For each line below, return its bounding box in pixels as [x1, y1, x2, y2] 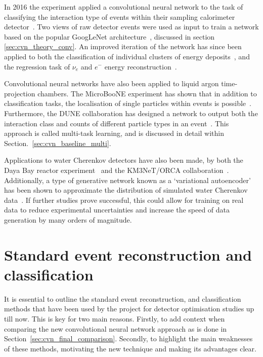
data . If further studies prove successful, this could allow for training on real [4, 194, 244, 205]
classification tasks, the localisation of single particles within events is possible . [4, 98, 251, 109]
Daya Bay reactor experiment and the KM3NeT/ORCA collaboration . [4, 164, 229, 175]
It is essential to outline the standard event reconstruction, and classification [4, 293, 241, 304]
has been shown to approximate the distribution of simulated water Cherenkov [4, 185, 248, 195]
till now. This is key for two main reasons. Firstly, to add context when [4, 313, 225, 324]
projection [4, 88, 35, 98]
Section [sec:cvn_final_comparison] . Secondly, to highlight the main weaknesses [4, 333, 253, 344]
